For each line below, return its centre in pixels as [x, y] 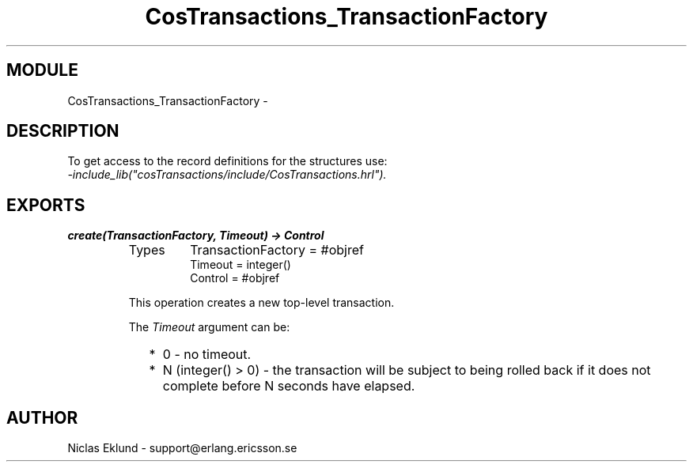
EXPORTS [46, 205]
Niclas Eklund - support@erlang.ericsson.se [182, 448]
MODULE [42, 70]
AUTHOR [42, 417]
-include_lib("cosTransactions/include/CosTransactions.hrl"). [227, 175]
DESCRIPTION [63, 131]
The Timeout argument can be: [209, 327]
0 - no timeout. [207, 355]
